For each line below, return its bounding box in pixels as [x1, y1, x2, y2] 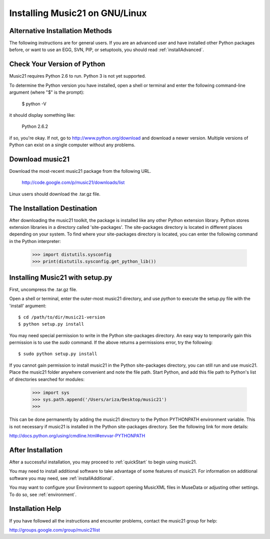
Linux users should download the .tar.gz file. [9, 191, 101, 197]
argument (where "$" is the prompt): [9, 89, 84, 95]
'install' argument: [9, 303, 46, 309]
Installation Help [9, 504, 61, 513]
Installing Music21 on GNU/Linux [9, 8, 147, 19]
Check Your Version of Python [9, 60, 105, 69]
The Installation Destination [9, 204, 97, 212]
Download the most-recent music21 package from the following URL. [9, 168, 151, 174]
